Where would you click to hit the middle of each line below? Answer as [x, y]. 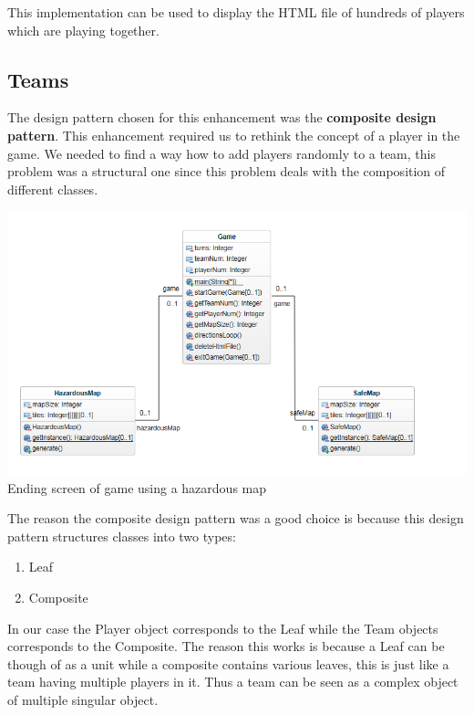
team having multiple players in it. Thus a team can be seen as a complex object [233, 682]
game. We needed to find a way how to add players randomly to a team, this [222, 153]
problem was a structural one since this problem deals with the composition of [227, 171]
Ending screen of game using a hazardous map [137, 487]
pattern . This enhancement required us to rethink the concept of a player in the [234, 135]
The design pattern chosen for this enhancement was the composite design [222, 117]
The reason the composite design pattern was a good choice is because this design [236, 518]
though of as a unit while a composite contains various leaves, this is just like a [228, 663]
